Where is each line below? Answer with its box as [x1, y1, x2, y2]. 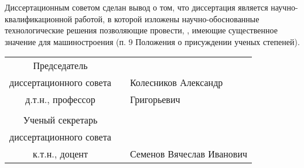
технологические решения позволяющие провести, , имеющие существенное [5, 24, 278, 36]
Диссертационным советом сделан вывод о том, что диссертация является [5, 1, 268, 13]
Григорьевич [129, 92, 180, 107]
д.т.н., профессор [25, 92, 95, 107]
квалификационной [5, 12, 72, 25]
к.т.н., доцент [33, 147, 88, 161]
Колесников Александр [129, 76, 223, 90]
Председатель [33, 59, 88, 73]
